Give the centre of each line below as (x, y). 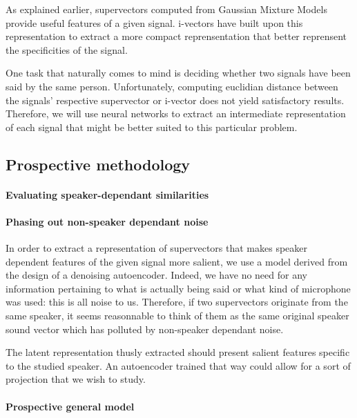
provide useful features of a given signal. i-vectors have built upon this (154, 22)
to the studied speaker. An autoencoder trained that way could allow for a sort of (178, 365)
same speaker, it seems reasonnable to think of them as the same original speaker (177, 316)
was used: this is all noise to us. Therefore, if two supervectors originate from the (177, 302)
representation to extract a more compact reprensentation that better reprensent (176, 36)
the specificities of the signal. (67, 49)
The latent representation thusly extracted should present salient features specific (178, 352)
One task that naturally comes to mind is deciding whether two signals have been (178, 73)
